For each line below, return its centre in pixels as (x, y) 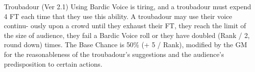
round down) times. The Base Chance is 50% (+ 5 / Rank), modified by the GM (126, 45)
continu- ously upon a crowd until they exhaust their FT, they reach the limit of (125, 26)
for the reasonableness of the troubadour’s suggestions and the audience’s (114, 54)
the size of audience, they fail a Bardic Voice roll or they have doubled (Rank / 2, (127, 35)
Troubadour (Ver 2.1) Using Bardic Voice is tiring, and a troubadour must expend (127, 6)
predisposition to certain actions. (53, 63)
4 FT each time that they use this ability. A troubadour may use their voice (118, 16)
